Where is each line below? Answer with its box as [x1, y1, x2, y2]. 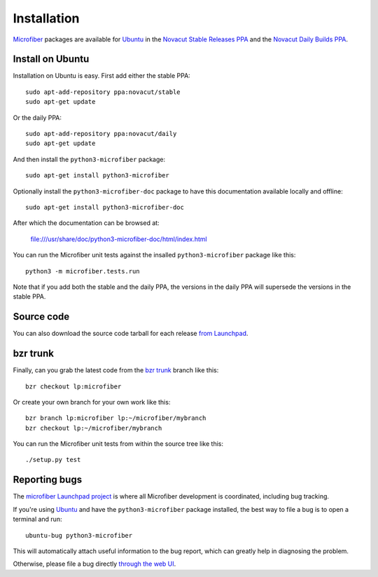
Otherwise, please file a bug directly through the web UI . [13, 559, 176, 568]
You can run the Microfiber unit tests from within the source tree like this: [13, 440, 224, 448]
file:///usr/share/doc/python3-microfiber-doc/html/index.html [30, 235, 207, 243]
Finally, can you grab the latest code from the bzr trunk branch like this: [13, 366, 219, 374]
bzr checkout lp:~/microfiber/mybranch [25, 424, 162, 432]
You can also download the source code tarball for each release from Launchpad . [13, 330, 248, 338]
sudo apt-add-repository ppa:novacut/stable [25, 88, 181, 96]
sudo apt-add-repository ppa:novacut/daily [25, 130, 177, 138]
